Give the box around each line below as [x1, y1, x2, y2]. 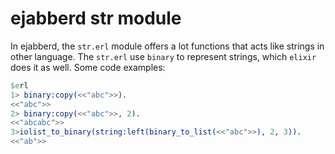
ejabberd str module [10, 7, 182, 30]
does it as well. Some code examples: [10, 61, 166, 73]
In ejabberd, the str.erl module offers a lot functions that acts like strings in [10, 40, 325, 52]
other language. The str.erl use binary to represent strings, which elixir [10, 50, 317, 62]
